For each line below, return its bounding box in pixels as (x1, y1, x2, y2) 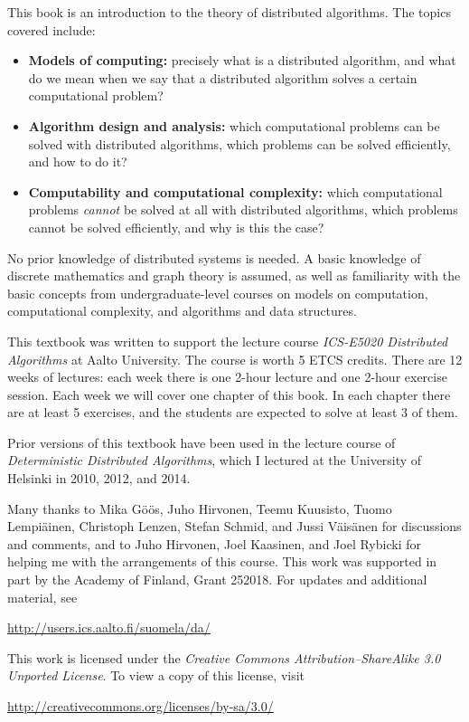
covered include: (7, 20, 96, 39)
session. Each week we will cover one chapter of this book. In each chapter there (7, 385, 451, 404)
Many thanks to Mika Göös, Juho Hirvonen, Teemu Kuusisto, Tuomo (7, 499, 392, 518)
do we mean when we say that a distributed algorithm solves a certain (28, 68, 417, 87)
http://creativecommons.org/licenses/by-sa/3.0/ (7, 697, 274, 715)
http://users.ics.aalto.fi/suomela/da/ (7, 618, 211, 637)
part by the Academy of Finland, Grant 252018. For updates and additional (7, 570, 427, 589)
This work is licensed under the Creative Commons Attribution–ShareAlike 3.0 (7, 648, 441, 667)
